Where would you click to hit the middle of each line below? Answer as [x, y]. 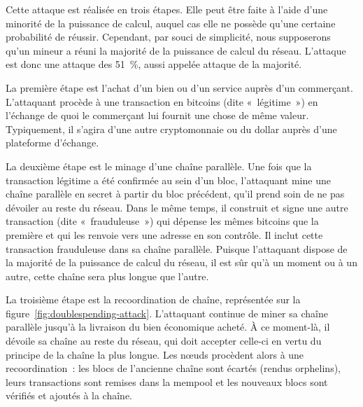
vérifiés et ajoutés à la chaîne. [69, 395]
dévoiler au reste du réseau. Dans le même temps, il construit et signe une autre [177, 207]
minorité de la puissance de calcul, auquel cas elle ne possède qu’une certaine [171, 23]
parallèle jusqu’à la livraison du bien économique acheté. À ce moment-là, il [168, 327]
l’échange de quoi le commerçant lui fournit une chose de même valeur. [157, 115]
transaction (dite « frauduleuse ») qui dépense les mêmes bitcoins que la [162, 221]
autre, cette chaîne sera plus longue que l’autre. [107, 276]
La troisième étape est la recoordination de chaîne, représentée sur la [153, 299]
